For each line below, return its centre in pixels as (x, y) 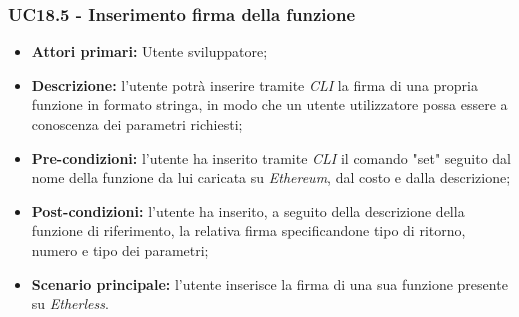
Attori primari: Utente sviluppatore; (149, 51)
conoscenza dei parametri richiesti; (137, 124)
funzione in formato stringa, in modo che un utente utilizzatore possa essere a (269, 104)
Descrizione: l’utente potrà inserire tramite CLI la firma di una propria (255, 84)
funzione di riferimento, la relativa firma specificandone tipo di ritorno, (248, 230)
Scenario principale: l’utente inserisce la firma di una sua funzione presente (269, 283)
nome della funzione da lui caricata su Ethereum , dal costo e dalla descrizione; (271, 177)
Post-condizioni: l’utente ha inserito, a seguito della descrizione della (248, 210)
